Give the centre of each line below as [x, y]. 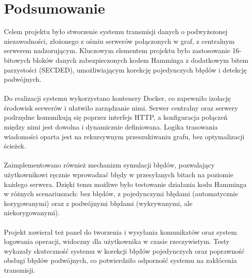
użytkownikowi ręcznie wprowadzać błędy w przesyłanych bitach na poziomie [119, 175]
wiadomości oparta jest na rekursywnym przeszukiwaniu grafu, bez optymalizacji [124, 136]
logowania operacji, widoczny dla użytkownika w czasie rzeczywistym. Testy [117, 241]
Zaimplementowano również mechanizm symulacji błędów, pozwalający [109, 165]
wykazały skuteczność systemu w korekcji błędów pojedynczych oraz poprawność [124, 250]
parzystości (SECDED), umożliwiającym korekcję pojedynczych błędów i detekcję [125, 69]
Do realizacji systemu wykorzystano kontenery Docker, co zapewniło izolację [118, 98]
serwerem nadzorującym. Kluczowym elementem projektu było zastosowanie [117, 50]
